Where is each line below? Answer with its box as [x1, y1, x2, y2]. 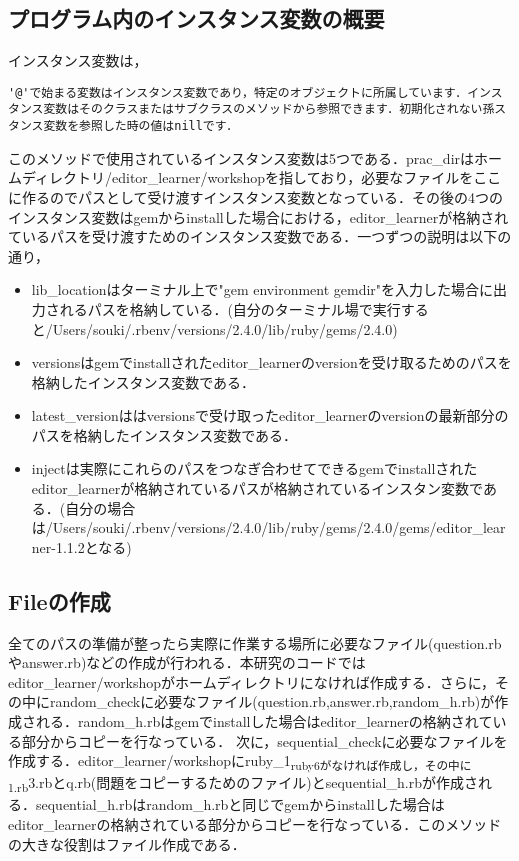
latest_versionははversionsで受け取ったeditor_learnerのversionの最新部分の [31, 405, 509, 426]
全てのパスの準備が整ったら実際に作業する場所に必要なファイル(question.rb [8, 632, 502, 653]
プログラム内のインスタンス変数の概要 [8, 3, 385, 34]
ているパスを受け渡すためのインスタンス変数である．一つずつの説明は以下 [8, 226, 498, 247]
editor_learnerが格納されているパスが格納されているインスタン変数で [31, 478, 483, 499]
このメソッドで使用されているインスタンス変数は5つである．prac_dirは [8, 147, 475, 168]
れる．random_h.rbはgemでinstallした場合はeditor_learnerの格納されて [35, 711, 493, 732]
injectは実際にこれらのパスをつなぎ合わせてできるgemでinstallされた [31, 458, 478, 479]
